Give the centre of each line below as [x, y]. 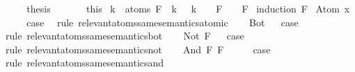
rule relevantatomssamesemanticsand [85, 63]
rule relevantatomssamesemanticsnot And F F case [138, 49]
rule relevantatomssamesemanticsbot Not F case [125, 36]
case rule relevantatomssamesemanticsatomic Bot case [163, 22]
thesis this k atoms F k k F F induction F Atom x [188, 8]
